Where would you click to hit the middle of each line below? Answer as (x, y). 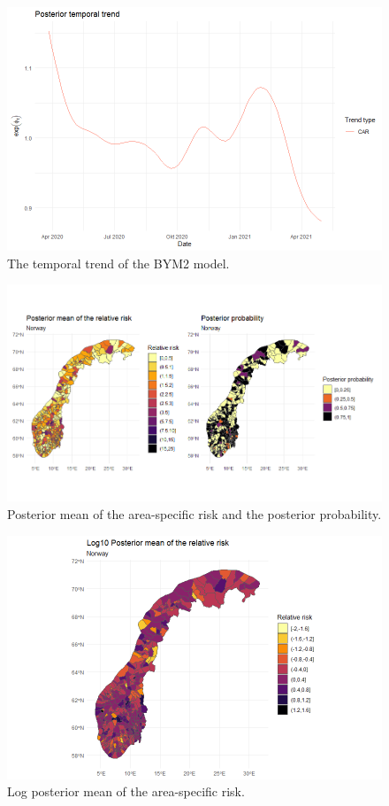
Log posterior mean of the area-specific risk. (126, 791)
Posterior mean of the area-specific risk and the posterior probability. (194, 513)
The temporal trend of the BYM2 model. (118, 263)
